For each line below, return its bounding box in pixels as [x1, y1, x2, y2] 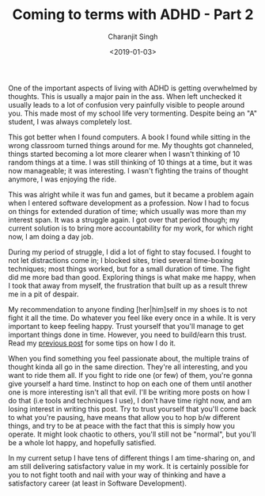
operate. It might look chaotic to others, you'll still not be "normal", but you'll [8, 429, 256, 439]
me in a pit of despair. [8, 289, 79, 299]
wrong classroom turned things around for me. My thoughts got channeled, [8, 140, 254, 150]
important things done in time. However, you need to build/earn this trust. [8, 330, 247, 339]
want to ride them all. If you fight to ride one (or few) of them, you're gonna [8, 370, 253, 380]
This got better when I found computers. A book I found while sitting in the [8, 132, 251, 142]
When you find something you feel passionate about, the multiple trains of [8, 353, 249, 363]
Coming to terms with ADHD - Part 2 [12, 6, 254, 24]
